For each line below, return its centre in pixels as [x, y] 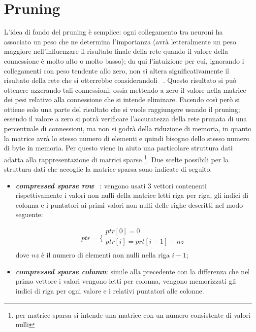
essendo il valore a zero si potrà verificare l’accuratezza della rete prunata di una [126, 119]
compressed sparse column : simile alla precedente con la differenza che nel [133, 271]
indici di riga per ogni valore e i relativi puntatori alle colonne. [110, 290]
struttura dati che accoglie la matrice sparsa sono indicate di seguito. [108, 169]
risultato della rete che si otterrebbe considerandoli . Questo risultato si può [120, 80]
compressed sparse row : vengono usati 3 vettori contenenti [111, 185]
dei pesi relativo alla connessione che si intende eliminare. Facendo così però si [122, 99]
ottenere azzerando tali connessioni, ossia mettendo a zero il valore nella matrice [125, 90]
